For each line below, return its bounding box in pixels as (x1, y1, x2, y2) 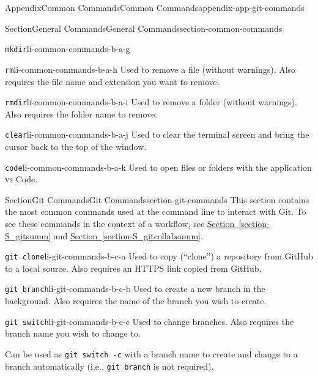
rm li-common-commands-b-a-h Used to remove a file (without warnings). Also (5, 62, 296, 75)
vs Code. (5, 173, 38, 185)
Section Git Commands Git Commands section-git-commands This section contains (5, 193, 309, 206)
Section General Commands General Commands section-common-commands (5, 21, 283, 34)
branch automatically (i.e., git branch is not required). (5, 359, 214, 372)
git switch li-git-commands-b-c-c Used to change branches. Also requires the (5, 315, 294, 327)
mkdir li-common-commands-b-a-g (5, 42, 130, 55)
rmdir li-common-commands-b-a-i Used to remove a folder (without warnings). (5, 95, 297, 108)
